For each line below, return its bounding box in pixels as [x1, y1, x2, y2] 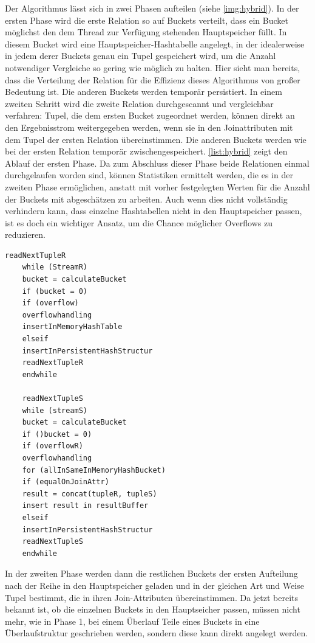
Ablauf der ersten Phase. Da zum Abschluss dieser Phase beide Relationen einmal [5, 156, 310, 169]
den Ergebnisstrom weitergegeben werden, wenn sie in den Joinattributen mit [5, 120, 293, 133]
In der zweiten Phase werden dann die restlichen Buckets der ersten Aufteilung [5, 567, 298, 580]
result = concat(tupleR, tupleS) [22, 489, 157, 498]
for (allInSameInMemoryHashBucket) [22, 465, 166, 474]
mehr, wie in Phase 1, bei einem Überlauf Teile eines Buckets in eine [5, 614, 260, 627]
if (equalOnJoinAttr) [22, 478, 109, 487]
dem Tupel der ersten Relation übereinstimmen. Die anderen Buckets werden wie [5, 133, 307, 145]
